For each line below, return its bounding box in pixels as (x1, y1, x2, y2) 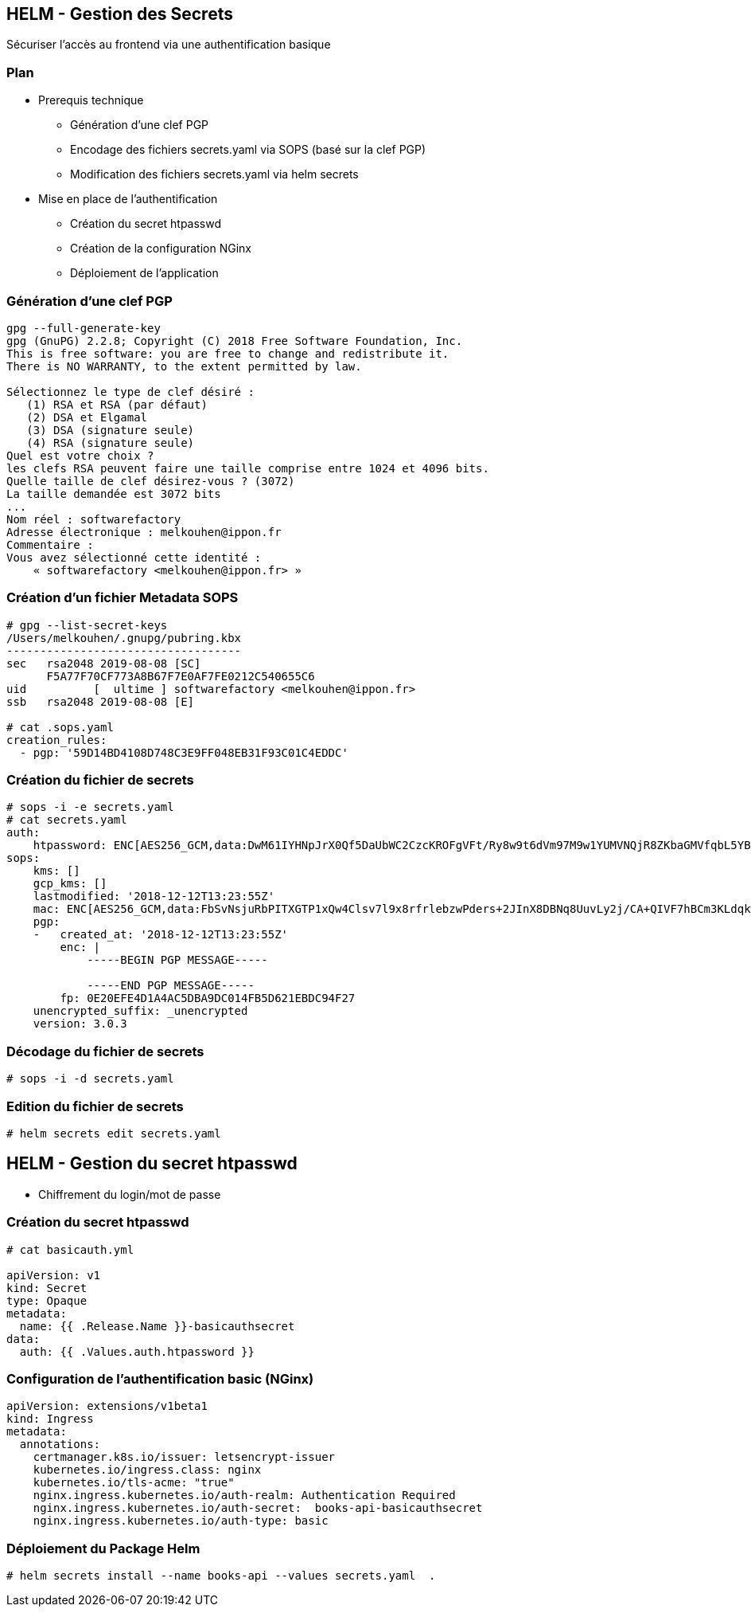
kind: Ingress (6, 1412, 94, 1426)
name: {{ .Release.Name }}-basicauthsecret (19, 1319, 295, 1333)
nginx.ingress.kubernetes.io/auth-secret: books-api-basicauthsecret (33, 1501, 483, 1515)
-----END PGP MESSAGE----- (87, 979, 255, 992)
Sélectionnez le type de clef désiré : (6, 385, 255, 398)
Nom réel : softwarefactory (6, 512, 181, 526)
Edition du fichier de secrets (6, 1098, 184, 1114)
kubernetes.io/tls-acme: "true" (33, 1476, 235, 1490)
